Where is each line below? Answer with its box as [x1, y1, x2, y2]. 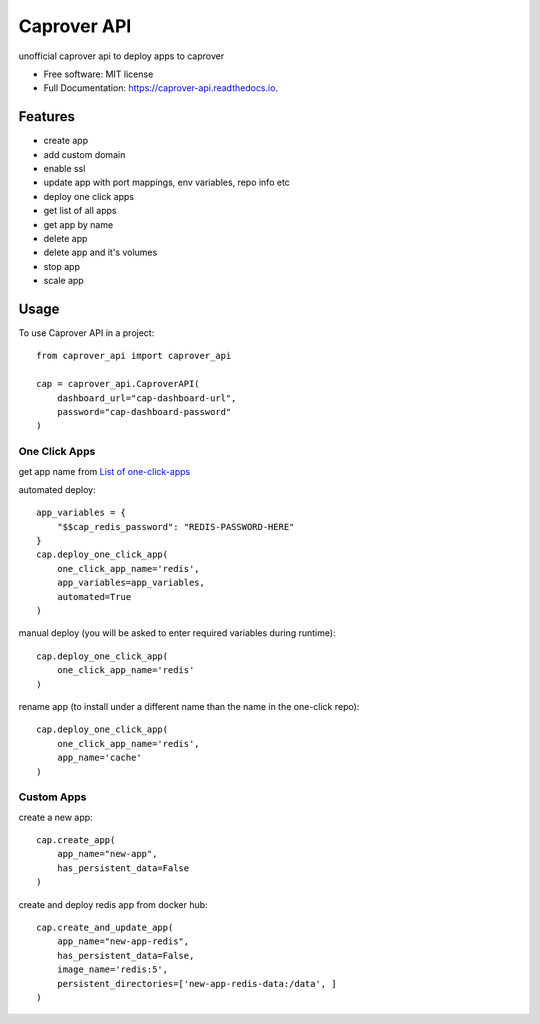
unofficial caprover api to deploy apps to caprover [18, 50, 225, 62]
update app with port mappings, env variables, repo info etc [43, 176, 290, 189]
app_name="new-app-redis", [56, 936, 190, 947]
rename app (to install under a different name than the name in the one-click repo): [18, 701, 360, 712]
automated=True [56, 591, 132, 602]
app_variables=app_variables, [56, 577, 205, 589]
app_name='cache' [56, 752, 142, 764]
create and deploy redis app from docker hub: [18, 898, 209, 910]
